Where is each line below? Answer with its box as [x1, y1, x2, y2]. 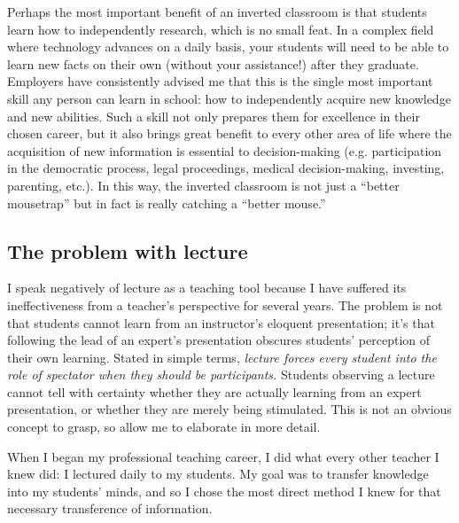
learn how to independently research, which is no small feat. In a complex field [7, 20, 434, 38]
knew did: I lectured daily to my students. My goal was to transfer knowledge [7, 464, 429, 483]
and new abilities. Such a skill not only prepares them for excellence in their [7, 106, 420, 125]
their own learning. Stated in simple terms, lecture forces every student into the [7, 347, 437, 366]
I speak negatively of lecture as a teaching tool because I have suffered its [7, 278, 407, 297]
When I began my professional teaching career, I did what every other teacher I [7, 447, 440, 465]
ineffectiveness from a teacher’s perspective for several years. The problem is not [7, 295, 443, 314]
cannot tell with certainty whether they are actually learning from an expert [7, 382, 422, 401]
